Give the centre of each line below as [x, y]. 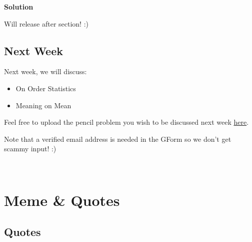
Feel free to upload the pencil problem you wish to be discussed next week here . [126, 122]
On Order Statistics [46, 88]
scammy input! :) [30, 149]
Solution [19, 7]
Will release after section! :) [46, 23]
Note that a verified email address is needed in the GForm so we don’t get [118, 139]
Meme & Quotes [62, 200]
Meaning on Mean [43, 105]
